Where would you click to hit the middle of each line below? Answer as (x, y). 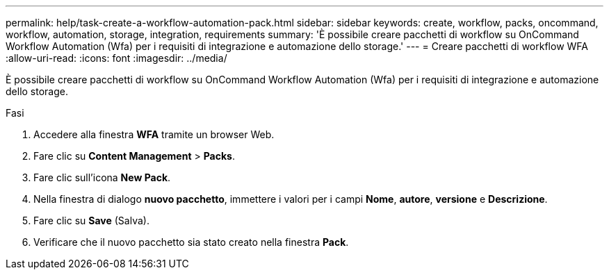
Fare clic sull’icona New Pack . (102, 177)
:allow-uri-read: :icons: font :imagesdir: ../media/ (116, 58)
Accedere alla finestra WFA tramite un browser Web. (154, 134)
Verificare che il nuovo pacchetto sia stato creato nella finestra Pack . (191, 242)
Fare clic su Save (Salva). (91, 220)
